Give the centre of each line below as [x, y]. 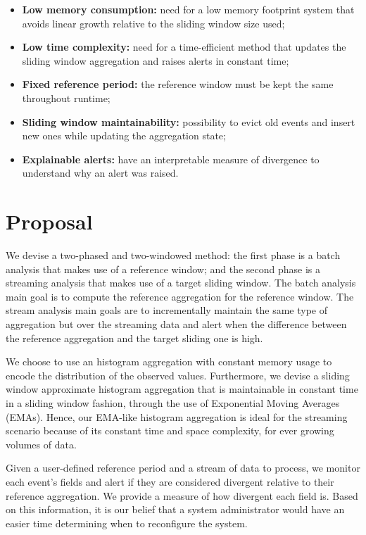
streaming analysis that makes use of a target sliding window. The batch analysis [181, 283]
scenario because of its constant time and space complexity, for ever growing [170, 430]
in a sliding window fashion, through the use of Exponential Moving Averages [173, 403]
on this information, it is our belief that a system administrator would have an [175, 509]
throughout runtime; [66, 97]
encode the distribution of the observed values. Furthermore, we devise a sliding [178, 375]
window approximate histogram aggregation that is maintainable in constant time [182, 389]
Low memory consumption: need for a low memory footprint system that [188, 9]
